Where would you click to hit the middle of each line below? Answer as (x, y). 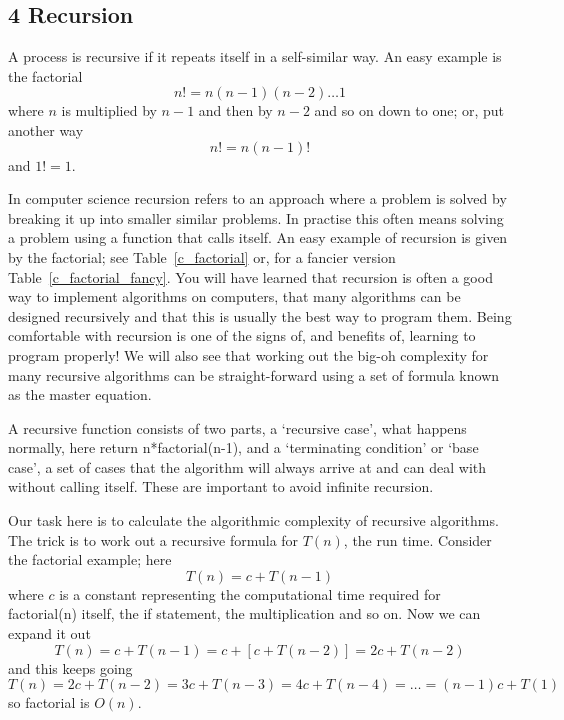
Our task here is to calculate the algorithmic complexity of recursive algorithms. (253, 520)
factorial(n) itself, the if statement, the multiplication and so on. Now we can (244, 613)
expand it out (49, 633)
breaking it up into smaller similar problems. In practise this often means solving (256, 217)
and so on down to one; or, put (409, 110)
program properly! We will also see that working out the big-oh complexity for (248, 354)
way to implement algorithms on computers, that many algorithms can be (234, 296)
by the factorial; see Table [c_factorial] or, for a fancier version (202, 256)
